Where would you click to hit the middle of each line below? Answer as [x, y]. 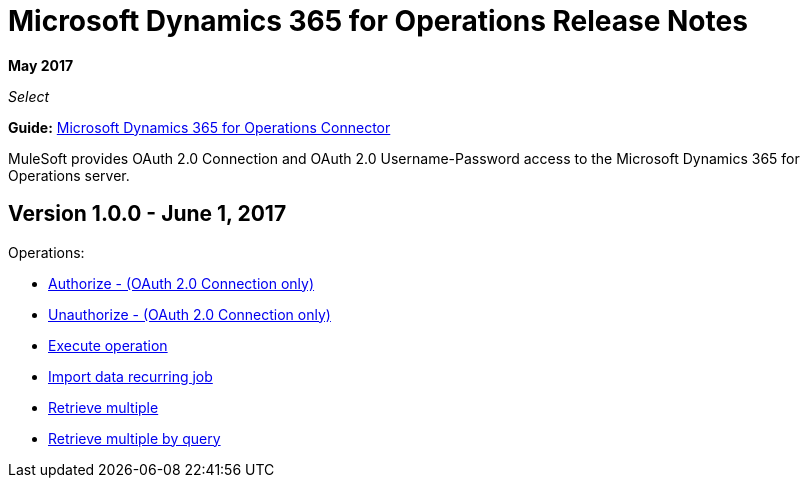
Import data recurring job [130, 376]
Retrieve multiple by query [134, 438]
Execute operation [108, 345]
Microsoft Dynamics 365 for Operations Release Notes [378, 21]
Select [29, 96]
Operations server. [69, 175]
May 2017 [41, 65]
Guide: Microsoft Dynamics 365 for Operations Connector [199, 127]
